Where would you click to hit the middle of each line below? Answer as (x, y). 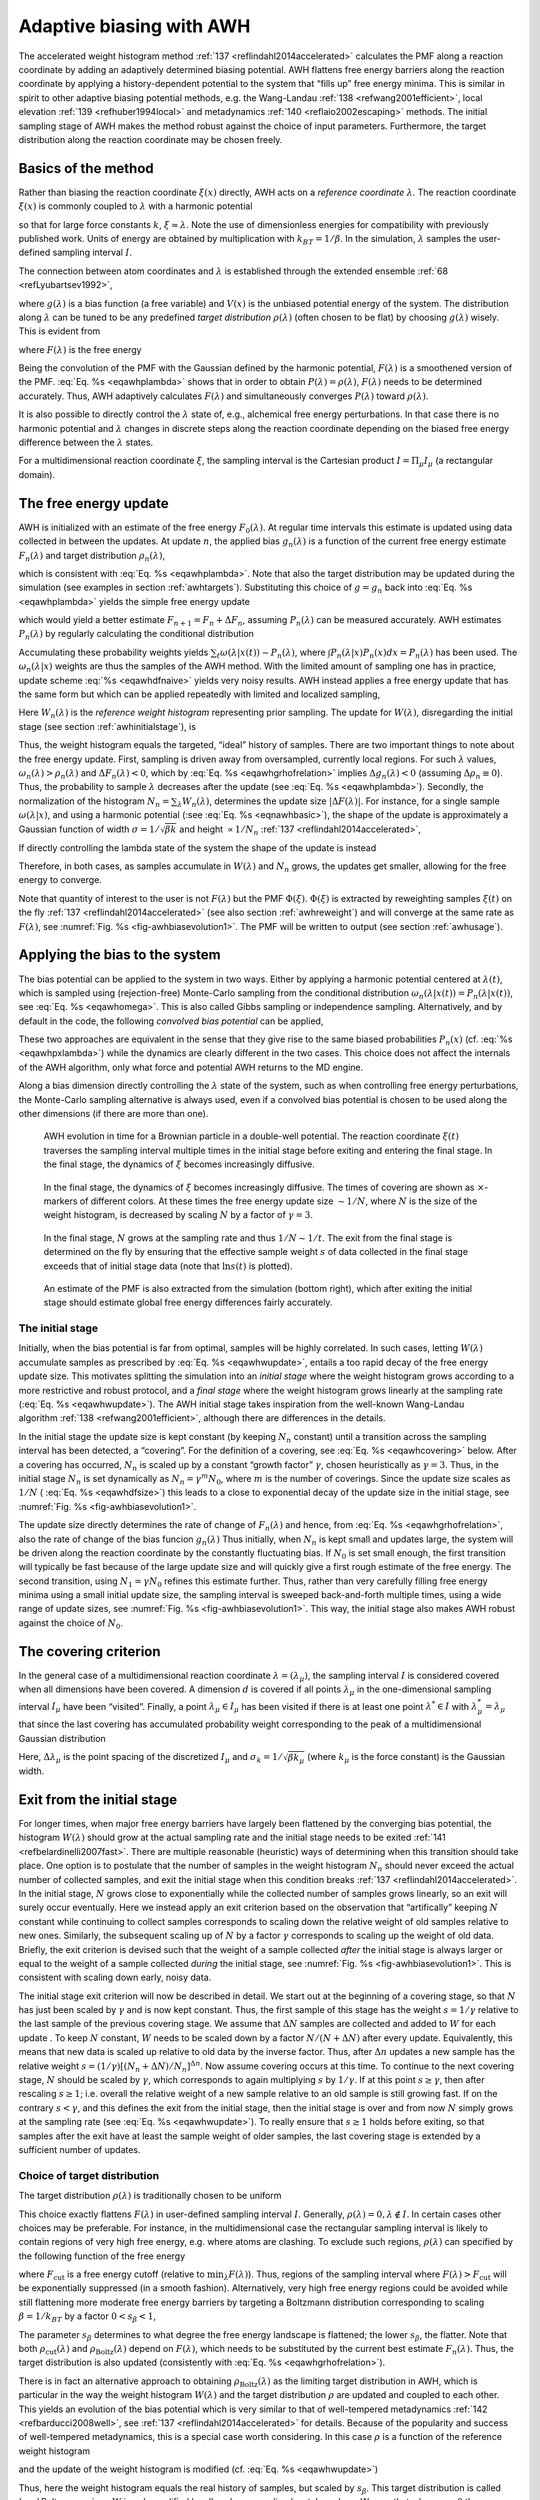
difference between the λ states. (86, 442)
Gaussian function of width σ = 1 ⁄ (88, 829)
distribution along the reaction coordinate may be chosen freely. (150, 139)
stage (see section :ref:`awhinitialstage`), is (107, 726)
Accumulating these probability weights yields (113, 652)
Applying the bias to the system (119, 955)
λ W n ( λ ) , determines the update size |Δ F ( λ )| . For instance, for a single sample (338, 802)
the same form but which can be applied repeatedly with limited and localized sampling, (199, 694)
